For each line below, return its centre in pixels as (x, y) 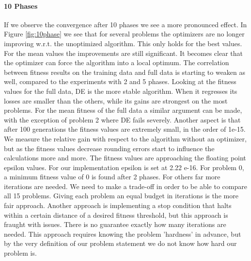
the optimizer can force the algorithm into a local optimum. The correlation (117, 62)
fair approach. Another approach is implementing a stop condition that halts (118, 205)
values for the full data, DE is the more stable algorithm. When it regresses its (121, 91)
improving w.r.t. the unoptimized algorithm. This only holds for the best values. (123, 43)
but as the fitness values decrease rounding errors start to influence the (109, 148)
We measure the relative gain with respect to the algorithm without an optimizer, (125, 138)
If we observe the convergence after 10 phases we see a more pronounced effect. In (125, 24)
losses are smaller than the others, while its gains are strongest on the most (116, 100)
